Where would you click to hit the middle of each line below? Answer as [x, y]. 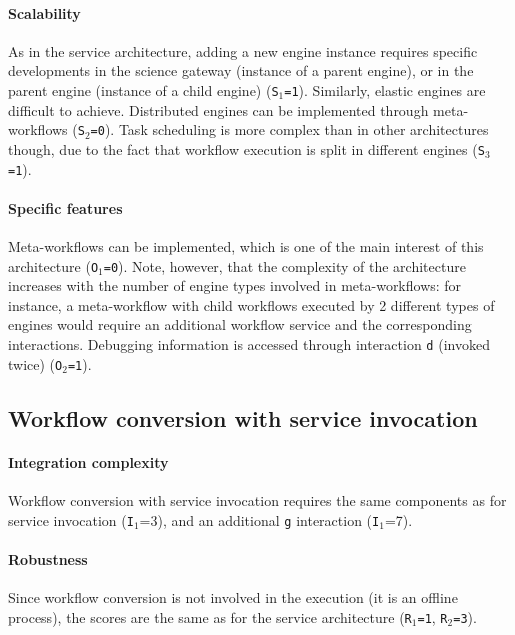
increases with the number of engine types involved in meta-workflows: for [235, 285]
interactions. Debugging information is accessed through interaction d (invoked [249, 344]
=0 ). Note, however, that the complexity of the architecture [284, 265]
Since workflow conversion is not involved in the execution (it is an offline [233, 596]
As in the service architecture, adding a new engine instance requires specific [243, 50]
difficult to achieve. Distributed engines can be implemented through [218, 109]
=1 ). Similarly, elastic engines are [385, 89]
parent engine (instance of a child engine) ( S [143, 89]
